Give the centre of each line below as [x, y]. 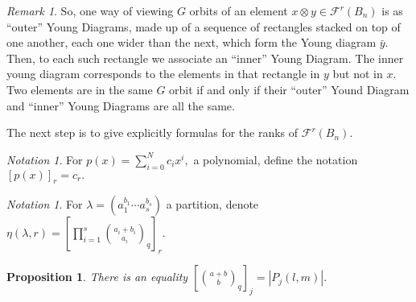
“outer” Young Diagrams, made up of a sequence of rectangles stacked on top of [204, 26]
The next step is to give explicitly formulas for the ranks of [152, 132]
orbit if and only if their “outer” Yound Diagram [289, 89]
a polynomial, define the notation [276, 159]
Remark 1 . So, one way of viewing [90, 10]
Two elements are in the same [80, 89]
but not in [358, 74]
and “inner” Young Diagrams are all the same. [121, 105]
